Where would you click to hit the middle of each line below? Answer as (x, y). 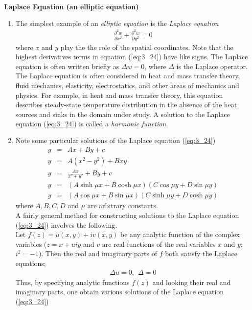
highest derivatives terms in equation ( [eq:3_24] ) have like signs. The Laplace (132, 57)
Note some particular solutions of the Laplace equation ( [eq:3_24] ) (115, 140)
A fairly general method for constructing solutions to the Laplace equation (127, 215)
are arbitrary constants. (123, 205)
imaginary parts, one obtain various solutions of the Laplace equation (120, 292)
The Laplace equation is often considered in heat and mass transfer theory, (128, 76)
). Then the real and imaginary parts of (98, 253)
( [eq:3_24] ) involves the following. (66, 225)
